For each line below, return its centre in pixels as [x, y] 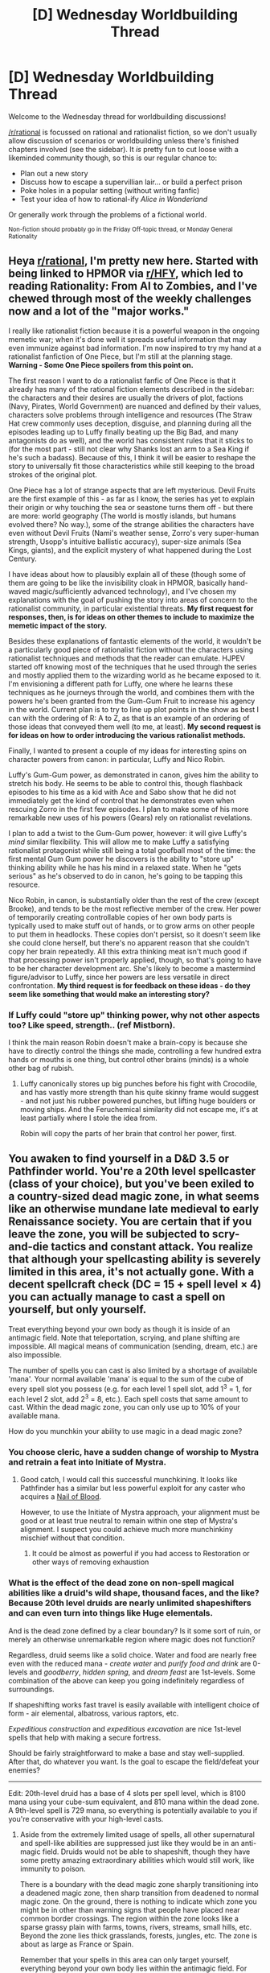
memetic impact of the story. [57, 625]
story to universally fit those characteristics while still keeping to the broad [131, 466]
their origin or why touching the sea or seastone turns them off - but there [131, 507]
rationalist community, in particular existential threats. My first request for [131, 608]
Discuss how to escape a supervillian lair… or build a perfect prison [131, 182]
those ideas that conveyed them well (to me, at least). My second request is [135, 727]
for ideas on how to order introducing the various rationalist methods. [127, 735]
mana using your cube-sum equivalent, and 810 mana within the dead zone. [134, 1802]
